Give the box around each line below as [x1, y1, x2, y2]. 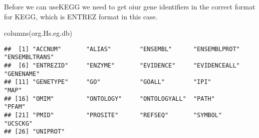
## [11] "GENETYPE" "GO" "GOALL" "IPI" [4, 78, 212, 86]
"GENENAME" [4, 70, 40, 77]
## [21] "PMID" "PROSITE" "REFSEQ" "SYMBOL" [4, 112, 222, 119]
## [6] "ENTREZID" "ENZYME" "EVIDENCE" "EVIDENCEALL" [4, 62, 240, 69]
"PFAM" [4, 103, 25, 111]
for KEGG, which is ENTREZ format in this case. [4, 11, 158, 21]
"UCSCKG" [4, 120, 33, 127]
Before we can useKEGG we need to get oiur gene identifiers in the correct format [4, 1, 256, 11]
